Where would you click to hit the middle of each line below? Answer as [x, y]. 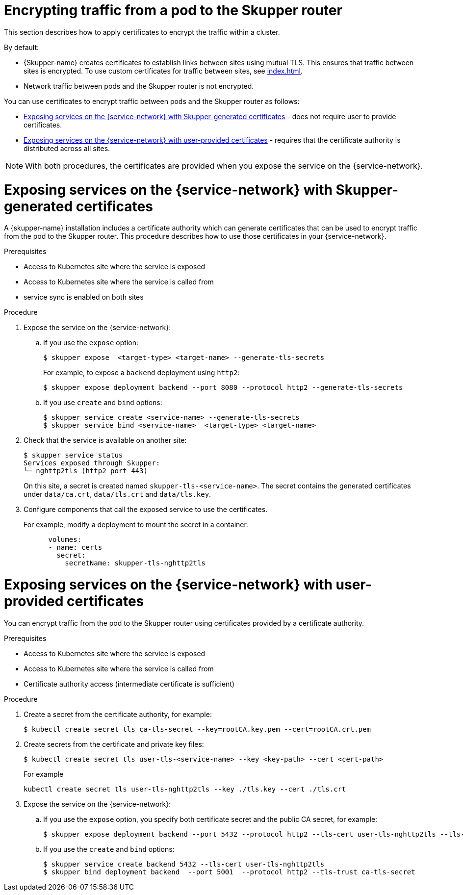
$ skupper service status [73, 455]
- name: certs [75, 548]
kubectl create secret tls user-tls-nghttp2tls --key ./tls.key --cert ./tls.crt [185, 789]
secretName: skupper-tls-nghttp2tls [135, 563]
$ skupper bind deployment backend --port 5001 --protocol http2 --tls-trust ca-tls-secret [229, 872]
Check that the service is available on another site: [105, 440]
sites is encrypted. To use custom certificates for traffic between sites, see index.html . [163, 71]
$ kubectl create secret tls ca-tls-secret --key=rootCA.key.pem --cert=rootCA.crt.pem [197, 729]
